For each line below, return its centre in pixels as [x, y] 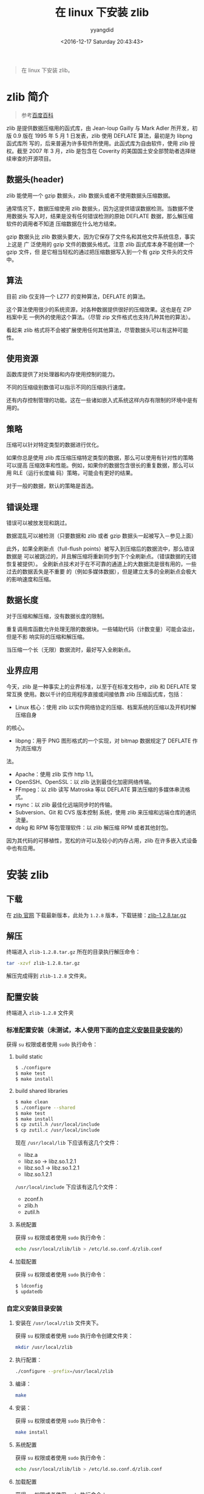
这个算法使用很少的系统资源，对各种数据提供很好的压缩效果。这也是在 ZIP [99, 309]
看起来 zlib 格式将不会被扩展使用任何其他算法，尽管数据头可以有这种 [92, 330]
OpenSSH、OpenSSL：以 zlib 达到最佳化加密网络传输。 [85, 781]
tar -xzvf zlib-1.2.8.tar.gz [43, 964]
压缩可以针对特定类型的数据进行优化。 [54, 445]
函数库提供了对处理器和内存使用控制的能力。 [62, 374]
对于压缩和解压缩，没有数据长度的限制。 [57, 616]
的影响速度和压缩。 [30, 579]
